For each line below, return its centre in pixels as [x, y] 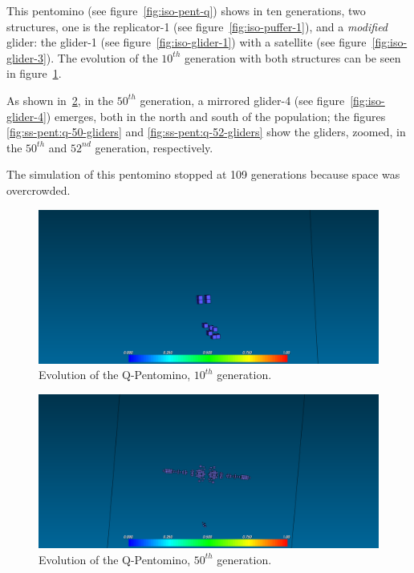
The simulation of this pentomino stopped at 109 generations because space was [203, 174]
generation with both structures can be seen [292, 57]
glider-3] [26, 57]
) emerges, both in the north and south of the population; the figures [216, 116]
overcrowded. [39, 190]
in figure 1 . [34, 73]
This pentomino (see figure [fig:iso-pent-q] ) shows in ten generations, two [186, 10]
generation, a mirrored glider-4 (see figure [242, 100]
